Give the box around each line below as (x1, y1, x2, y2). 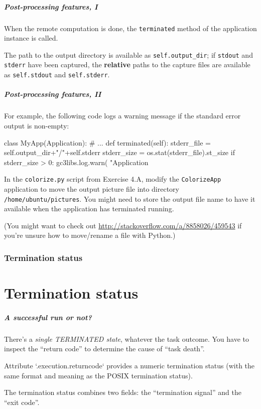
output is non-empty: (4, 120, 69, 130)
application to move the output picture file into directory (4, 183, 179, 194)
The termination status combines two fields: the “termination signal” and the (4, 387, 241, 397)
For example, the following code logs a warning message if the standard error (4, 110, 241, 121)
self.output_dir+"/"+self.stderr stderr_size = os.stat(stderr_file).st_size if (4, 147, 235, 158)
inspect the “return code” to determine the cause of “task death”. (4, 343, 205, 354)
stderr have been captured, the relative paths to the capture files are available (4, 59, 250, 70)
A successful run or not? (4, 312, 92, 322)
